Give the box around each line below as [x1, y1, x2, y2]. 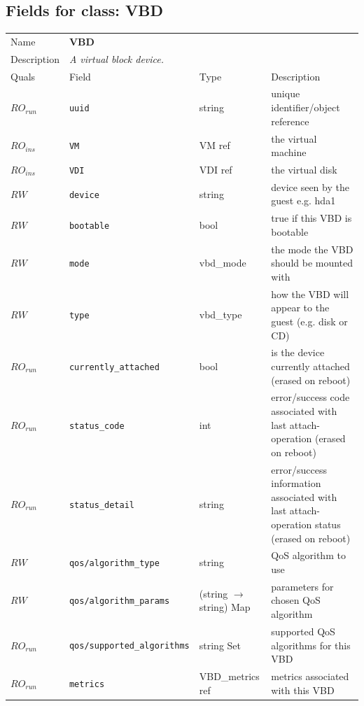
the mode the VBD [271, 241, 353, 256]
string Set [199, 637, 241, 652]
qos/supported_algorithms [69, 641, 190, 651]
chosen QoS [271, 593, 321, 607]
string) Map [199, 600, 251, 614]
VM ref [199, 138, 230, 153]
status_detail [69, 500, 135, 510]
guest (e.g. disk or [271, 313, 348, 328]
